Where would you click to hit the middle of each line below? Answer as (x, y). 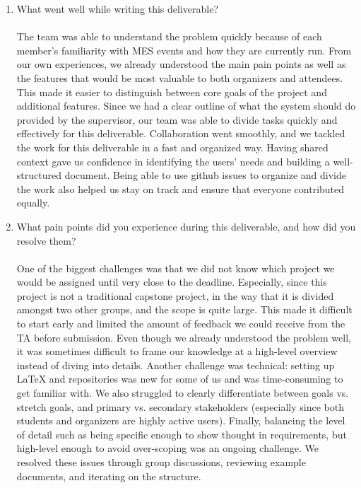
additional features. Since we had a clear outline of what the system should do (186, 106)
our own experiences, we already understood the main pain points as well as (181, 64)
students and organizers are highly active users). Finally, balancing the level (181, 420)
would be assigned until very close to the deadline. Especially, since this (172, 282)
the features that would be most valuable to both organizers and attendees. (180, 77)
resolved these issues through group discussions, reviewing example (161, 462)
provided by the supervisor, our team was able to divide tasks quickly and (177, 119)
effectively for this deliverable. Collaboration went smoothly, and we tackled (181, 133)
